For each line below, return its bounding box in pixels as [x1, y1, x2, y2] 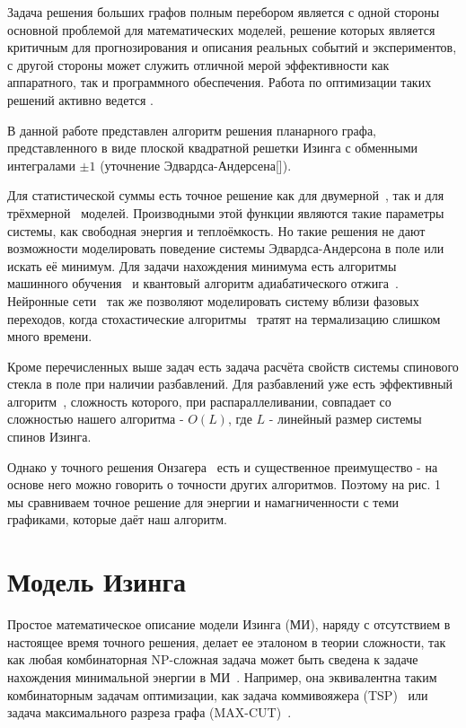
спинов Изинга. [7, 427, 92, 446]
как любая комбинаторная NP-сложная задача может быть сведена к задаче [7, 650, 418, 669]
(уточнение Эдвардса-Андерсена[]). [100, 155, 292, 174]
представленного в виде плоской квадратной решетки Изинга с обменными [7, 138, 418, 157]
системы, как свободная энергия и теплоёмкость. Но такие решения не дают [7, 221, 426, 240]
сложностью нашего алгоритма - [7, 409, 184, 428]
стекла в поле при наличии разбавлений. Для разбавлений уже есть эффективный [7, 374, 453, 393]
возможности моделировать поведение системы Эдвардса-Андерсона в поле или [7, 239, 444, 258]
